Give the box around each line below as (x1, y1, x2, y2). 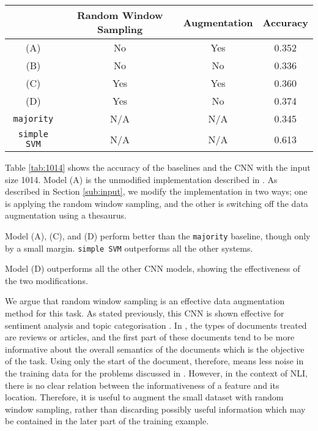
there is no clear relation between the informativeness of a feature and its (5, 378, 279, 391)
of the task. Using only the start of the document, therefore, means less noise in (5, 354, 304, 367)
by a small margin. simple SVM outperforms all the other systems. (5, 241, 253, 254)
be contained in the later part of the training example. (5, 414, 209, 427)
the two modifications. (5, 274, 88, 287)
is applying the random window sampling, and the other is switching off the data (5, 197, 308, 209)
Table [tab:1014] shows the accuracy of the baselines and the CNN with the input (5, 161, 311, 173)
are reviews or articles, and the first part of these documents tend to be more (5, 331, 295, 343)
